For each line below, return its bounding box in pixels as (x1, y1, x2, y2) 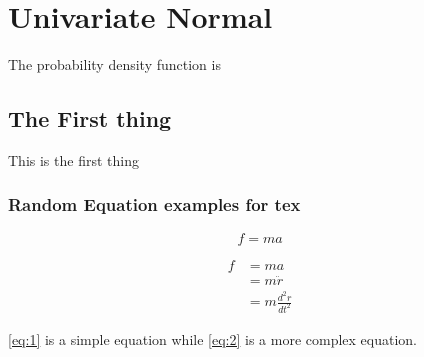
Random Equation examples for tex (8, 192, 301, 217)
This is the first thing (8, 149, 139, 170)
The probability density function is (8, 54, 221, 75)
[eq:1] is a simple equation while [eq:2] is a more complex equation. (8, 329, 417, 349)
